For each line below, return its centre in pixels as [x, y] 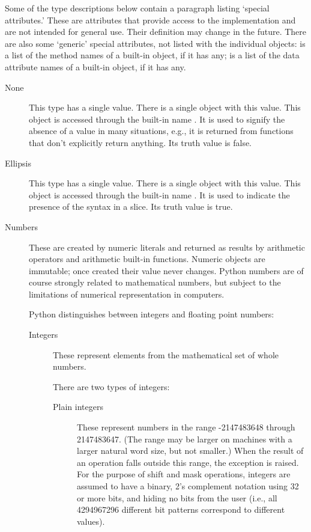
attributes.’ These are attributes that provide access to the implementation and [150, 20]
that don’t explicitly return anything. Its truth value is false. [140, 142]
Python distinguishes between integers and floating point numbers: [152, 314]
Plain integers [78, 407]
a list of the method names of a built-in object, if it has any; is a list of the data [152, 55]
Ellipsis [18, 163]
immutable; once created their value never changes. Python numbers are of [166, 270]
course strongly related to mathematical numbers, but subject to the [155, 282]
